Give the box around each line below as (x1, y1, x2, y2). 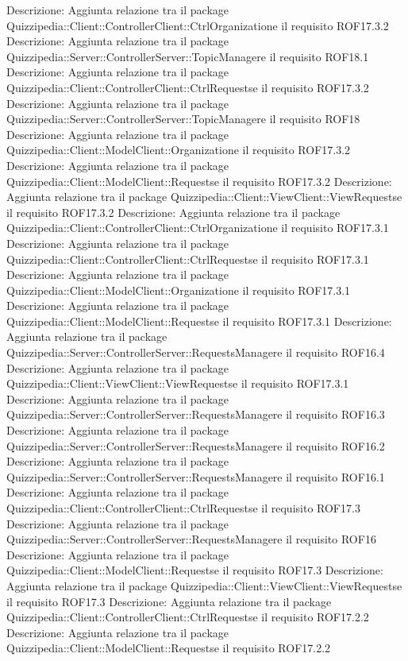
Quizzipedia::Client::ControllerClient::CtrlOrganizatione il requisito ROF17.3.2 (6, 17, 389, 33)
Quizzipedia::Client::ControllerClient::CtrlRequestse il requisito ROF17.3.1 (6, 250, 369, 267)
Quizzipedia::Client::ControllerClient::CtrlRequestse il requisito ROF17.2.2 (6, 609, 369, 625)
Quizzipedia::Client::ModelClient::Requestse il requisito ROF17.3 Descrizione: (6, 562, 383, 578)
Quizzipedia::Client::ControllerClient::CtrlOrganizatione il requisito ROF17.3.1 (6, 219, 389, 236)
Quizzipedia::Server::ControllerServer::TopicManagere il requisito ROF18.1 (6, 48, 369, 64)
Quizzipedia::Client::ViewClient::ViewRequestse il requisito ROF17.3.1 (6, 375, 349, 392)
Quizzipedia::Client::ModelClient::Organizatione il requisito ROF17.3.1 (6, 281, 351, 298)
